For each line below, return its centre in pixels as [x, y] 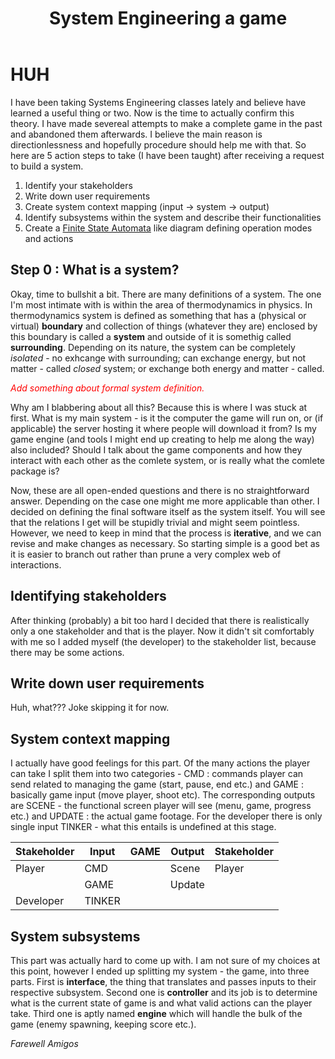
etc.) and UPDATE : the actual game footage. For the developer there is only [166, 816]
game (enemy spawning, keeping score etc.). [103, 1024]
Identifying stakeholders [88, 596]
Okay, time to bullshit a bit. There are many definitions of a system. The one [166, 294]
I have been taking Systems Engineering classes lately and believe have [158, 102]
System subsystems [75, 936]
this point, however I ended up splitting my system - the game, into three [160, 971]
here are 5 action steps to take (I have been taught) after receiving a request [167, 155]
